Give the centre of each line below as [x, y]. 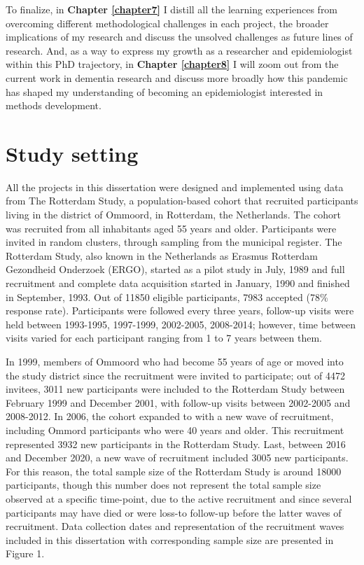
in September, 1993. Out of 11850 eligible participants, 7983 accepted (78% [167, 297]
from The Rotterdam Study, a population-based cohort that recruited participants [182, 201]
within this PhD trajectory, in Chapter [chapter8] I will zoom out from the [172, 64]
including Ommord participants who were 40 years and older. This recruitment [175, 430]
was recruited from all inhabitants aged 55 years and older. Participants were [171, 228]
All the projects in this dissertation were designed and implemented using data [175, 187]
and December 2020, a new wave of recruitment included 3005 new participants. [177, 458]
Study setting [72, 153]
